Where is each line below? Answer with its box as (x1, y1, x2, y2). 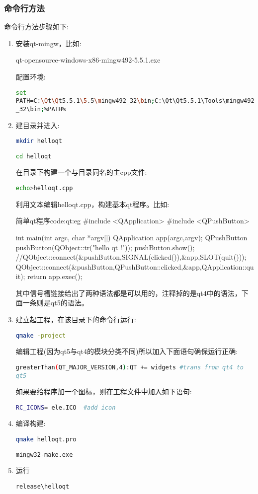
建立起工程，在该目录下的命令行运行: (15, 314, 136, 325)
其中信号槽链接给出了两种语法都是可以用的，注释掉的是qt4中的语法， (15, 287, 242, 298)
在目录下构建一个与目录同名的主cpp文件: (15, 167, 147, 177)
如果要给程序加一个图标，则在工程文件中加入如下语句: (15, 386, 192, 397)
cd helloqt (15, 152, 52, 160)
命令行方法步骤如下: (4, 21, 69, 32)
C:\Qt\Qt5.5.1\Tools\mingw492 (155, 97, 255, 105)
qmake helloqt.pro (15, 436, 77, 443)
